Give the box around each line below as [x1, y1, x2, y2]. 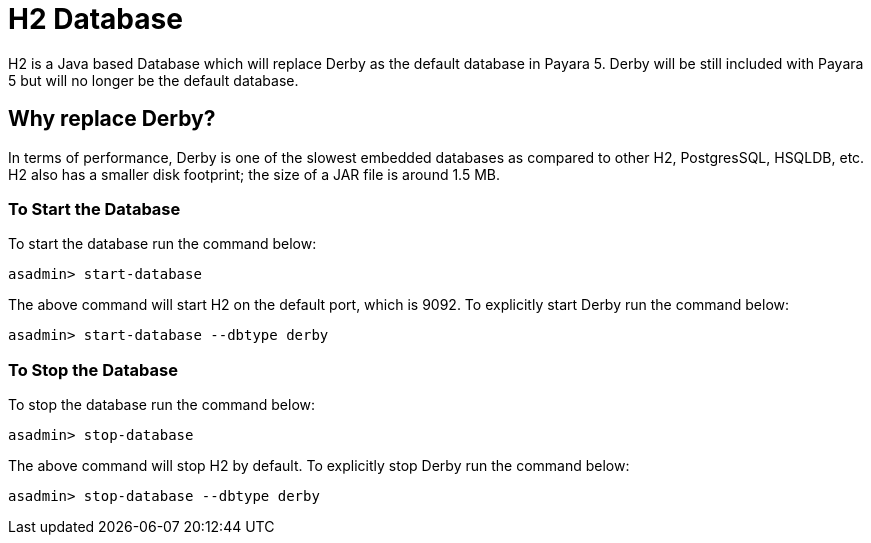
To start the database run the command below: [8, 235, 317, 253]
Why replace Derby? [8, 106, 216, 132]
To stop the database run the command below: [8, 396, 316, 414]
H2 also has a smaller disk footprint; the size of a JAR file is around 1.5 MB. [8, 165, 501, 183]
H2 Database [8, 2, 183, 36]
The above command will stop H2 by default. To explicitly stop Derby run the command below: [8, 457, 630, 475]
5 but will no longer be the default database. [8, 71, 299, 89]
